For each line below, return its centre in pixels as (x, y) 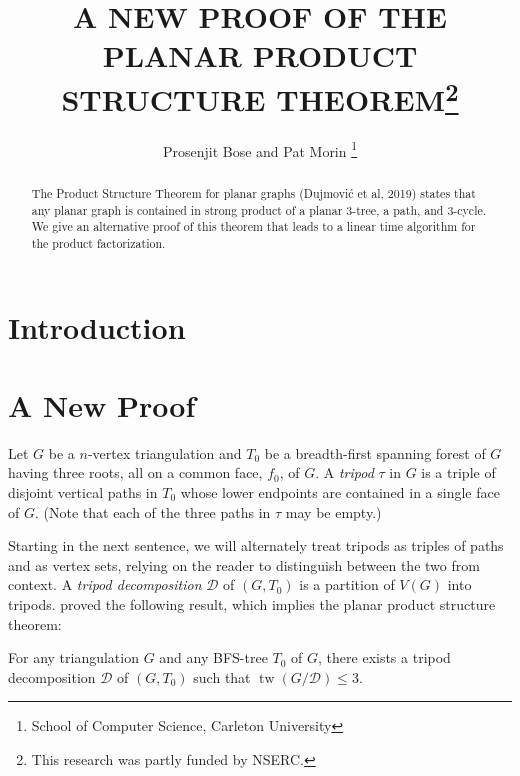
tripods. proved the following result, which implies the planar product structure (252, 603)
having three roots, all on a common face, (135, 472)
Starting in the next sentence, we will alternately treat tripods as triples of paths (256, 545)
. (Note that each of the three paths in (152, 511)
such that (222, 676)
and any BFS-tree (213, 657)
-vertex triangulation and (164, 452)
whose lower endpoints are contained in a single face (340, 492)
